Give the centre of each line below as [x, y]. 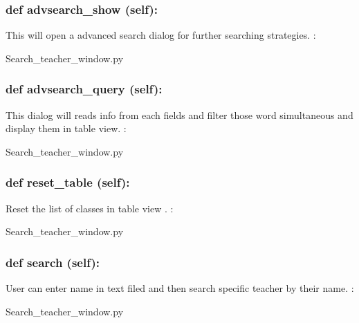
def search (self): [53, 262]
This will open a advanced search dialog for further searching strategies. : [161, 35]
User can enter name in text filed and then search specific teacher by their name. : [180, 288]
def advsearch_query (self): [84, 89]
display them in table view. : [66, 128]
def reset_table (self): [68, 182]
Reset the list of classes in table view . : [90, 208]
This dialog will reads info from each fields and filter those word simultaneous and [179, 114]
